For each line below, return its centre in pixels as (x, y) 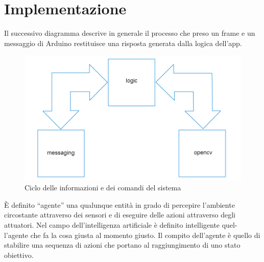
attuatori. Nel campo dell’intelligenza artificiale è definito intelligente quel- (121, 224)
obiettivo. (19, 255)
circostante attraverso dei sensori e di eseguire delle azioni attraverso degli (120, 215)
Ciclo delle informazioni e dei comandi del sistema (103, 188)
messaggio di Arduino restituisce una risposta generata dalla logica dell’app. (123, 43)
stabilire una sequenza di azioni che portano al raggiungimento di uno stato (122, 245)
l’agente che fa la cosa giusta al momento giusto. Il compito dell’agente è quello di (132, 235)
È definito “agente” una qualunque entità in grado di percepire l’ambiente (119, 204)
